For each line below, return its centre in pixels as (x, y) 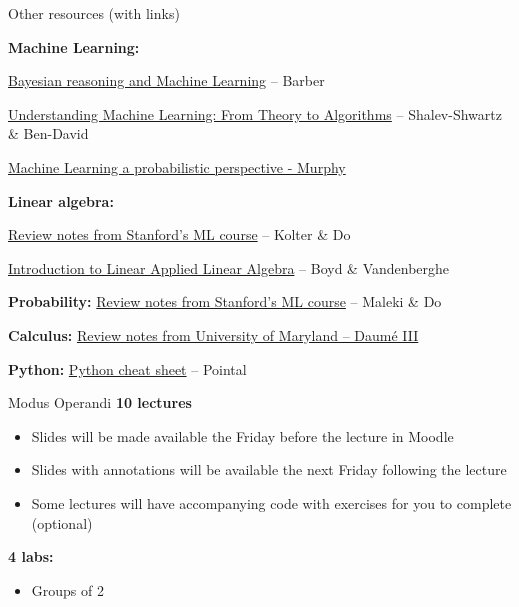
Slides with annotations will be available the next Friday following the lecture (269, 469)
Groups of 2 (67, 589)
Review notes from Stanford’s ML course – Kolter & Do (179, 234)
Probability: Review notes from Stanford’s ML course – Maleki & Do (225, 301)
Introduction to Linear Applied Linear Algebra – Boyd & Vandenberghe (229, 267)
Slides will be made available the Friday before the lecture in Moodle (242, 435)
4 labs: (31, 556)
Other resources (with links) (94, 13)
